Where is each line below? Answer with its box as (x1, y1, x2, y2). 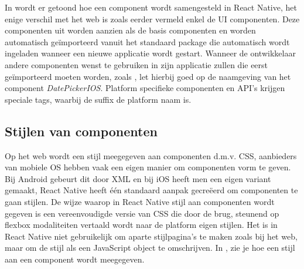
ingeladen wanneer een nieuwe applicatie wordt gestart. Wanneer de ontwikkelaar (5, 47, 296, 59)
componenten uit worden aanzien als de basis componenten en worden (5, 24, 256, 36)
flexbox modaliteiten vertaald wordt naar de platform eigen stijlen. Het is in (5, 218, 278, 231)
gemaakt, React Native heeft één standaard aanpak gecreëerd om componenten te (5, 184, 298, 196)
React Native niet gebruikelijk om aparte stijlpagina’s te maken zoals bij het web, (5, 230, 298, 242)
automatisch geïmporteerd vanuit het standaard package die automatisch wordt (5, 35, 290, 48)
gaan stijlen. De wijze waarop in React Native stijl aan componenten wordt (5, 195, 275, 207)
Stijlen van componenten (5, 122, 158, 140)
